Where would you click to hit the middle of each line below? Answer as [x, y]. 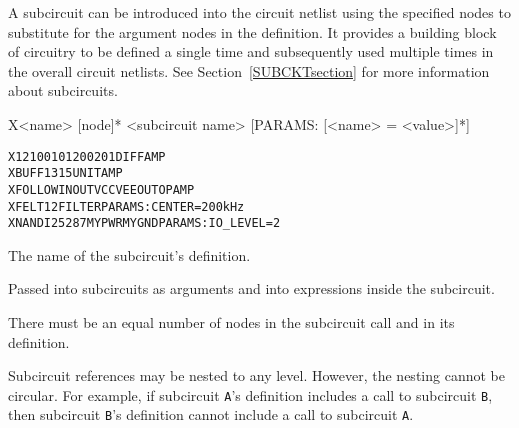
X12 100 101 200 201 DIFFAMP [87, 156]
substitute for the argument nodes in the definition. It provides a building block [252, 31]
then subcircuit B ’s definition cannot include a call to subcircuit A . [211, 414]
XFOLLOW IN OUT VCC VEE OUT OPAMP [101, 189]
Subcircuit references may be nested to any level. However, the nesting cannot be [256, 375]
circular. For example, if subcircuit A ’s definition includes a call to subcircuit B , [250, 394]
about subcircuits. [63, 90]
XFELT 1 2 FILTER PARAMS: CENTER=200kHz [126, 206]
